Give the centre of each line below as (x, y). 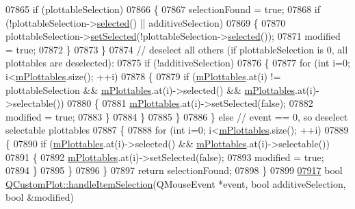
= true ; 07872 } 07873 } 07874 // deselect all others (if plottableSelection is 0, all (177, 49)
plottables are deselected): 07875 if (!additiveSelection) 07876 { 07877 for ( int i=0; (178, 63)
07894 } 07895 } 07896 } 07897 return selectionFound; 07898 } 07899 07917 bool (174, 170)
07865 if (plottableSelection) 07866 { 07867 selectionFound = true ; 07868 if (163, 9)
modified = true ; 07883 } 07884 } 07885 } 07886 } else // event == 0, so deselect (177, 116)
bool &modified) (40, 197)
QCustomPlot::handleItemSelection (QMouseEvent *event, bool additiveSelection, (176, 183)
